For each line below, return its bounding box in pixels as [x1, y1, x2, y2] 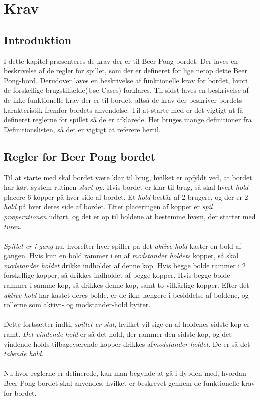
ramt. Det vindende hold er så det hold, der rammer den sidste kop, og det [4, 329, 232, 339]
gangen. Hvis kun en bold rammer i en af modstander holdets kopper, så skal [4, 250, 239, 261]
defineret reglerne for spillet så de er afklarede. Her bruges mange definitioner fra [4, 114, 252, 125]
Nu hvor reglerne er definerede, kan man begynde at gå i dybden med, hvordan [4, 368, 246, 378]
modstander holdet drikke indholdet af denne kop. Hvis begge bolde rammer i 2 [4, 260, 246, 270]
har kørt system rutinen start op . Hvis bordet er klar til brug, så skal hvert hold [4, 182, 248, 192]
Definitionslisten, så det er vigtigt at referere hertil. [4, 124, 161, 134]
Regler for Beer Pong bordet [4, 148, 156, 164]
